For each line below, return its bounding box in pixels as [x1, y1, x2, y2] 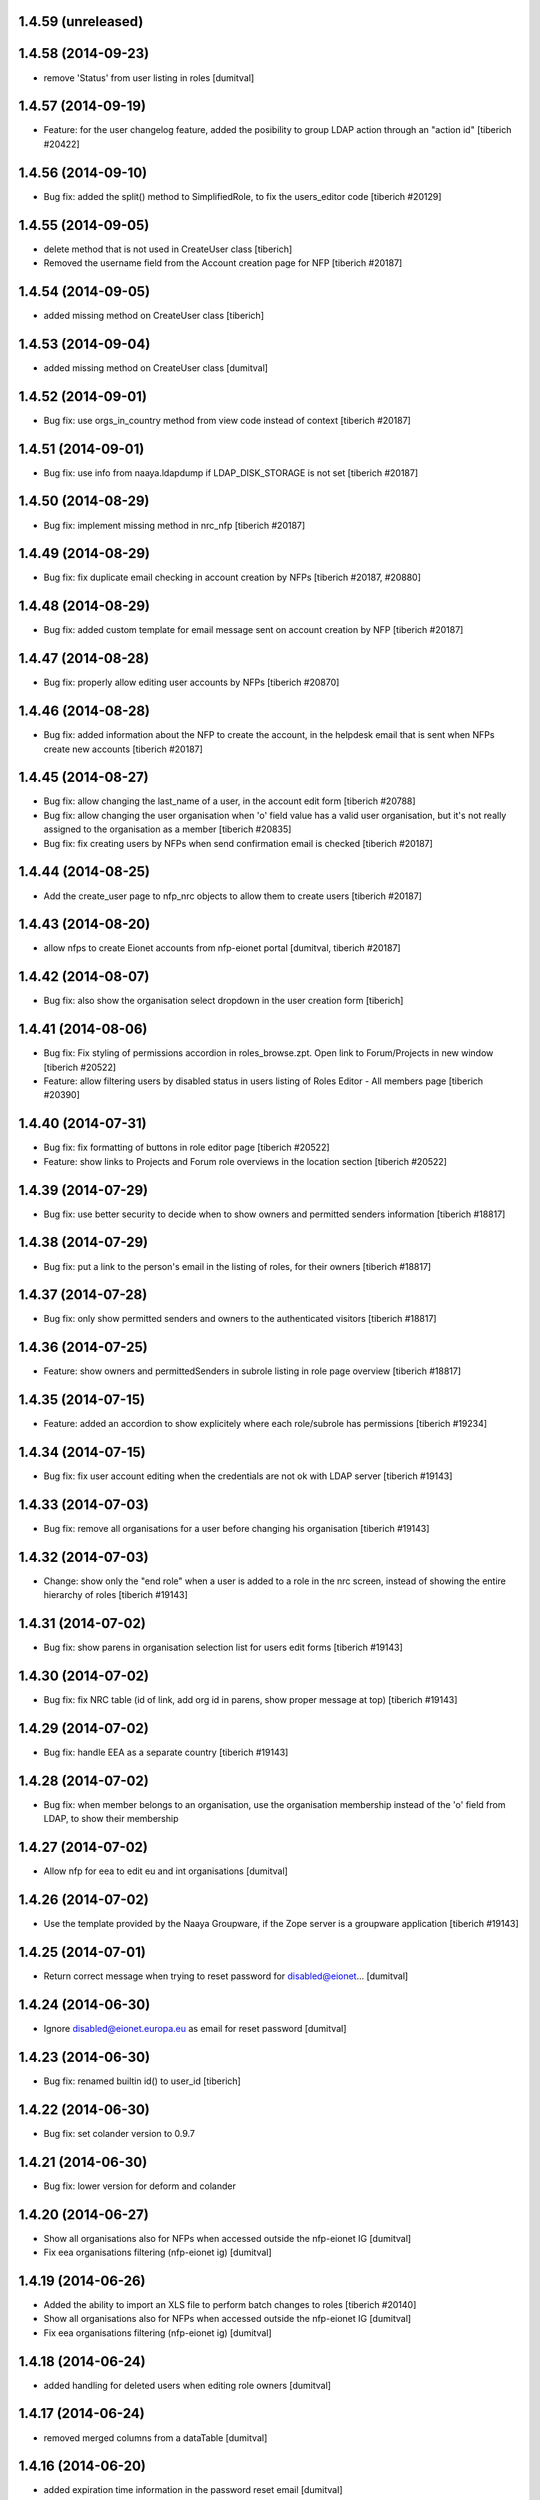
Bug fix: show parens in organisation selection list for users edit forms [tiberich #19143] [43, 1641, 404, 1654]
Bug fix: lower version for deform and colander [43, 2180, 237, 2192]
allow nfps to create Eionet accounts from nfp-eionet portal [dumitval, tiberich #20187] [43, 942, 401, 954]
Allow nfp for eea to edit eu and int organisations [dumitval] [43, 1865, 289, 1877]
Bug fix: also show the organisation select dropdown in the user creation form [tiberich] [43, 995, 404, 1007]
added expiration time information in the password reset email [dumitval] [43, 2484, 343, 2496]
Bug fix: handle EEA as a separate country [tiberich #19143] [43, 1746, 289, 1759]
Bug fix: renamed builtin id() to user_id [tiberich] [43, 2075, 242, 2087]
